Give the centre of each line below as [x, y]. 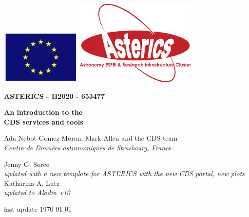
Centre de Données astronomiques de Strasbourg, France [88, 147]
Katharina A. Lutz [32, 183]
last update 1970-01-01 [38, 208]
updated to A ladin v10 [37, 192]
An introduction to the [43, 112]
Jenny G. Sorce [27, 164]
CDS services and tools [44, 121]
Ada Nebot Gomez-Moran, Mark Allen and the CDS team [91, 138]
